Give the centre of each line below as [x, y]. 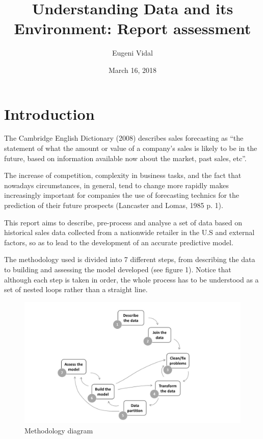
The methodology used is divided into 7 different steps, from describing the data [130, 259]
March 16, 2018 [133, 70]
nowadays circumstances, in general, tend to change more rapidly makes [116, 185]
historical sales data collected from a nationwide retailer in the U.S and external [129, 232]
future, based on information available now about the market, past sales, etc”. [125, 158]
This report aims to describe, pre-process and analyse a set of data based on [123, 222]
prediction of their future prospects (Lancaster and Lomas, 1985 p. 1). [114, 205]
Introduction [49, 113]
